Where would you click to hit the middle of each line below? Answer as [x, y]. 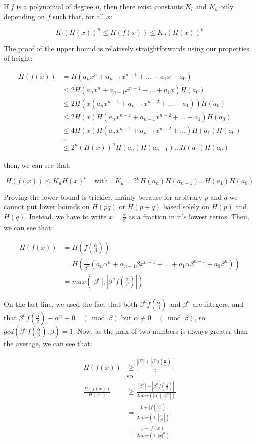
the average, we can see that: [48, 343]
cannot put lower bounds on [47, 207]
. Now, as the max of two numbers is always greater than [161, 331]
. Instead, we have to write [66, 216]
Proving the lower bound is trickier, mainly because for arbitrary [103, 197]
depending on [25, 16]
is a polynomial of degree [55, 6]
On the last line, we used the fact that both [71, 304]
